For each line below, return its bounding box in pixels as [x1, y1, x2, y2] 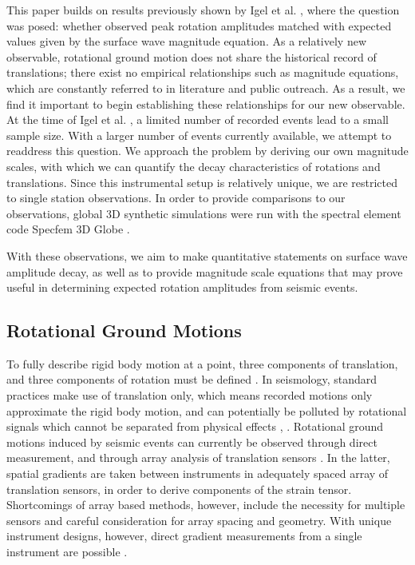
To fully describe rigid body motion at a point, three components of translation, [6, 355, 398, 372]
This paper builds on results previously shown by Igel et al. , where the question [6, 2, 400, 18]
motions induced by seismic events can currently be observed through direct [6, 433, 377, 450]
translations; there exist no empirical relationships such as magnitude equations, [6, 64, 399, 81]
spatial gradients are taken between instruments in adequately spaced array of [6, 465, 389, 482]
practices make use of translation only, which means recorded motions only [6, 387, 373, 404]
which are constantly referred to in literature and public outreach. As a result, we [6, 79, 405, 96]
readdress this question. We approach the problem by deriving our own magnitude [6, 142, 409, 159]
